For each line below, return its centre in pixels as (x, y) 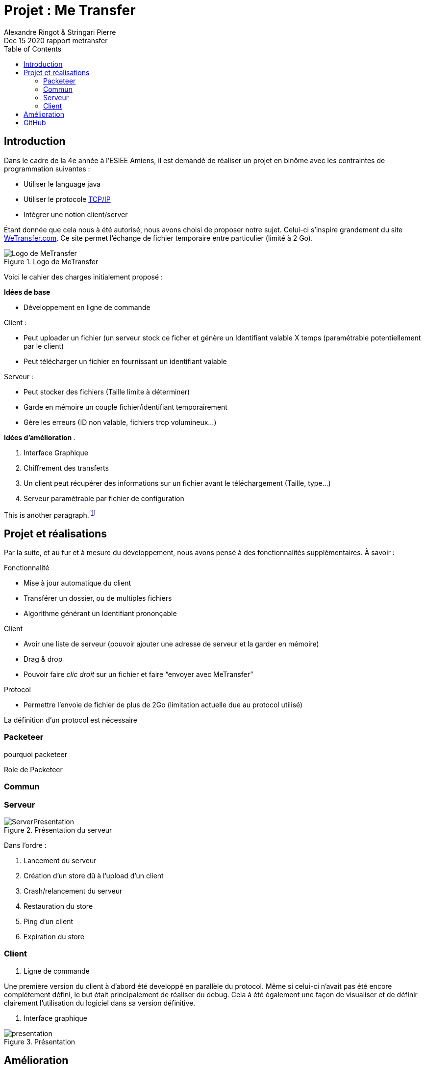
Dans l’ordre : (25, 845)
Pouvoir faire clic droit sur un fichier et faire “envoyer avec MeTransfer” (138, 675)
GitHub (35, 122)
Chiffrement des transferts (66, 468)
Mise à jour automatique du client (77, 583)
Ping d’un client (49, 921)
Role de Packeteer (33, 769)
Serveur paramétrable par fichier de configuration (104, 498)
